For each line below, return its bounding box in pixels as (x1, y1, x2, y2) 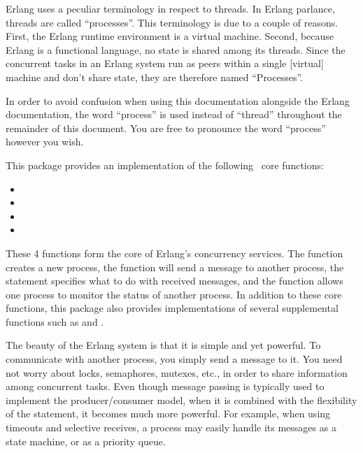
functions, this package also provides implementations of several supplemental (6, 301, 339, 315)
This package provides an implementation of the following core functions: (6, 157, 324, 172)
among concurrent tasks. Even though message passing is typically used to (6, 379, 325, 394)
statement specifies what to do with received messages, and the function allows (6, 273, 343, 288)
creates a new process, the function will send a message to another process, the (6, 259, 344, 274)
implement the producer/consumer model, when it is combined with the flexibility (6, 392, 357, 407)
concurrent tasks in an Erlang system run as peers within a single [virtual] (6, 56, 324, 71)
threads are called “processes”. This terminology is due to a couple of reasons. (6, 15, 339, 29)
